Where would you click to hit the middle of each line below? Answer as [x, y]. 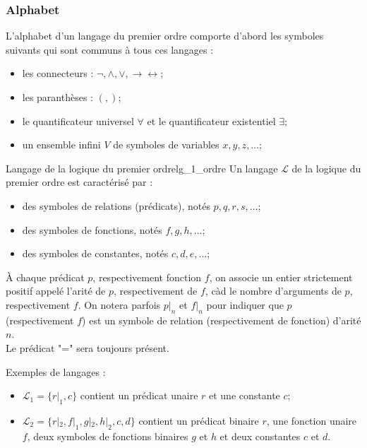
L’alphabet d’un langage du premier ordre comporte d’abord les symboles [165, 36]
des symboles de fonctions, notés [92, 229]
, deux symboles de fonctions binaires [108, 436]
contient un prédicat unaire [139, 395]
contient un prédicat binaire [199, 420]
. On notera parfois [119, 304]
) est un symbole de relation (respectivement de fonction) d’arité [222, 320]
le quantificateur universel [78, 120]
